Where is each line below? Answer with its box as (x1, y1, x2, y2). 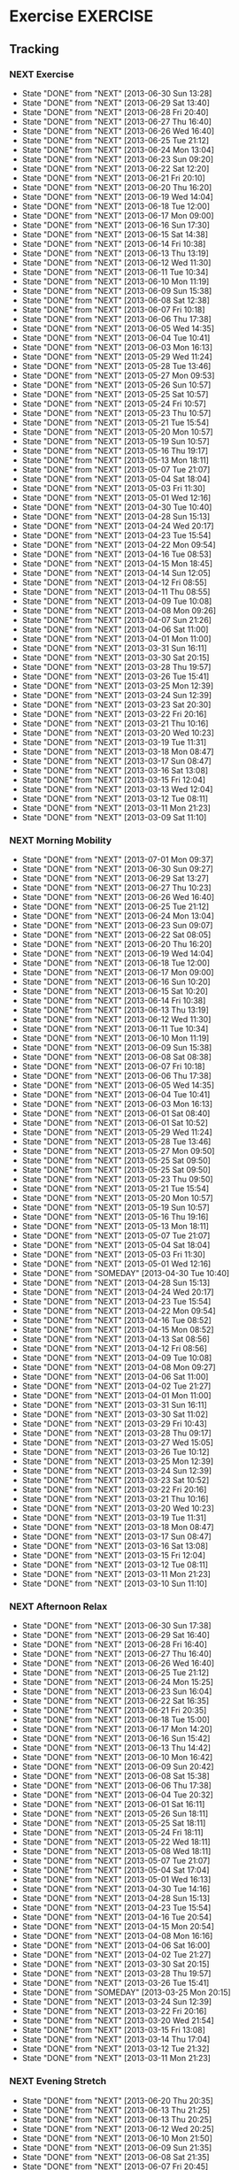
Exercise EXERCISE (9, 6, 154, 27)
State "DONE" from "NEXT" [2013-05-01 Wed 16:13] (21, 1874, 212, 1885)
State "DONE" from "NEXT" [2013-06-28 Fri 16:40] (21, 1639, 208, 1650)
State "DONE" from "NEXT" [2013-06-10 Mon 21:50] (21, 2133, 212, 2143)
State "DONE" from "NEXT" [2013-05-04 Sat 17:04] (21, 1865, 210, 1875)
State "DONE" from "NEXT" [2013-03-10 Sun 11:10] (21, 1578, 208, 1589)
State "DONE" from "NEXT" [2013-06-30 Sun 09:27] (21, 864, 214, 874)
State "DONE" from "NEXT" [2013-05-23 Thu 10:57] (21, 407, 212, 418)
